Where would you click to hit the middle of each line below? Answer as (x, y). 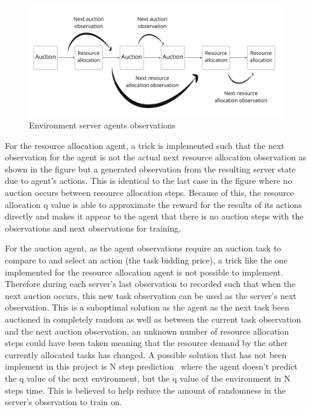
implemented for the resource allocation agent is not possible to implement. (144, 272)
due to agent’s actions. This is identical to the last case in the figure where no (149, 181)
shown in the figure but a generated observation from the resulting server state (150, 169)
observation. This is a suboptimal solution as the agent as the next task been (147, 307)
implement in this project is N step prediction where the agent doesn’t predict (151, 366)
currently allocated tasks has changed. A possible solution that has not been (146, 354)
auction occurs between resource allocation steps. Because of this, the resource (149, 193)
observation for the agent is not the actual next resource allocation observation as (155, 157)
